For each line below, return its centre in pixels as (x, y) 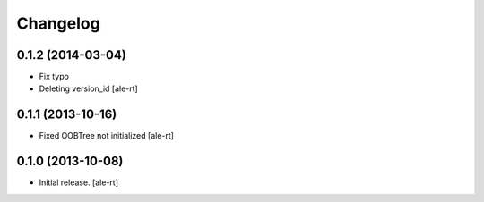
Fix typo (54, 77)
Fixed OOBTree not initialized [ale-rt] (107, 136)
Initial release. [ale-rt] (78, 182)
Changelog (58, 23)
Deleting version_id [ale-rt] (88, 88)
